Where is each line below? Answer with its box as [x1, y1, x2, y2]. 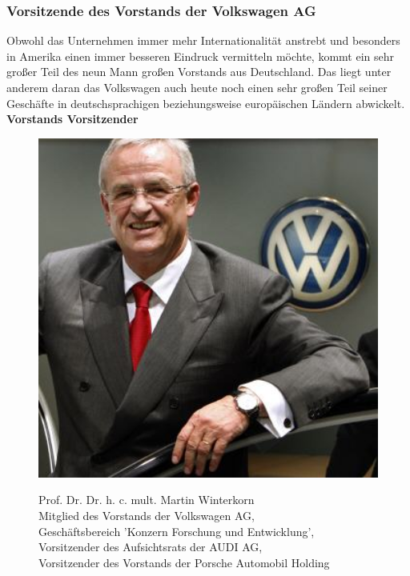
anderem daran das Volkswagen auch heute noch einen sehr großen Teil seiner [6, 79, 388, 95]
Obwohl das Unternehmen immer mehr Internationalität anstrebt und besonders [6, 32, 400, 49]
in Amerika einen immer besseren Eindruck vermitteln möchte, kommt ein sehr [6, 47, 395, 64]
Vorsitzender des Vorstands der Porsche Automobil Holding [38, 554, 330, 570]
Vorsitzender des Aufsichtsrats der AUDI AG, [38, 538, 263, 555]
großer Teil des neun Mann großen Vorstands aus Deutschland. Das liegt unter [6, 63, 392, 80]
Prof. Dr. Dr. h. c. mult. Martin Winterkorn [38, 491, 255, 508]
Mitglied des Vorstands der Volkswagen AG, [38, 506, 255, 523]
